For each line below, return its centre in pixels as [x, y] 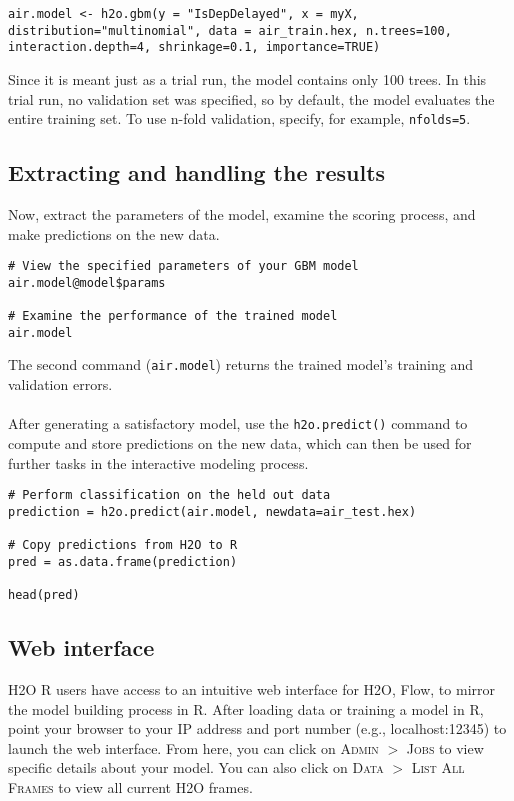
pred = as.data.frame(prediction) [123, 561]
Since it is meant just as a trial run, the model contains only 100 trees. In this [247, 78]
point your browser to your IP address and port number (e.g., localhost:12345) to [257, 728]
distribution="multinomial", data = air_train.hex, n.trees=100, [230, 30]
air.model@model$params [87, 282]
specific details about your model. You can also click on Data [196, 767]
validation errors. [60, 384]
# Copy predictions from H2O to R [123, 545]
